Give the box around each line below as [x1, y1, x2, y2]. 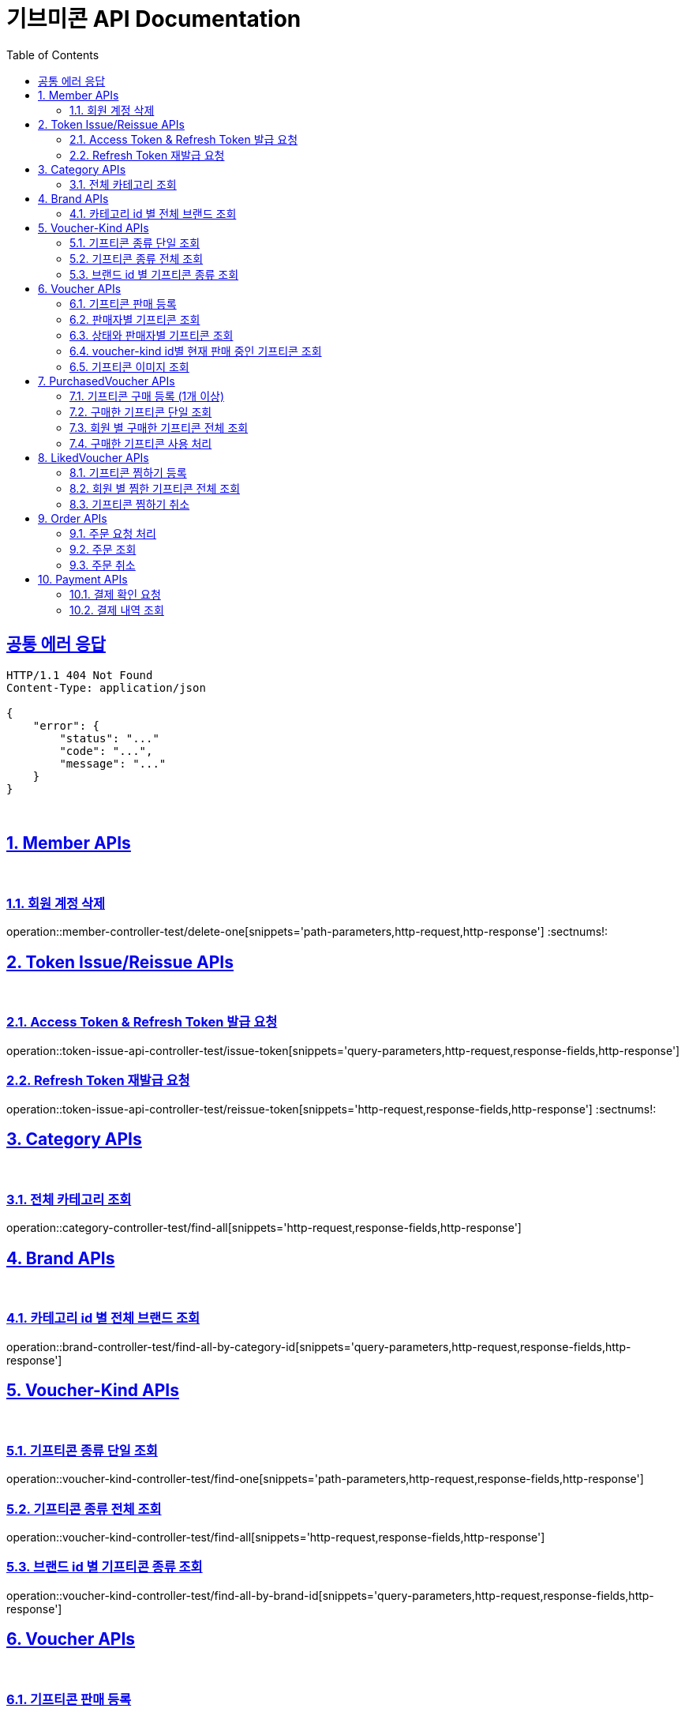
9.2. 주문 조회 [69, 542, 137, 556]
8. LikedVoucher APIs [38, 450, 149, 464]
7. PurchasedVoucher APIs [38, 374, 175, 388]
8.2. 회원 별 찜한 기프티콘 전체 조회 [69, 481, 241, 495]
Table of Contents [6, 47, 99, 62]
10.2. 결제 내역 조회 [69, 603, 164, 617]
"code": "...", [59, 744, 153, 757]
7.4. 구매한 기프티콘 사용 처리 [69, 436, 212, 450]
